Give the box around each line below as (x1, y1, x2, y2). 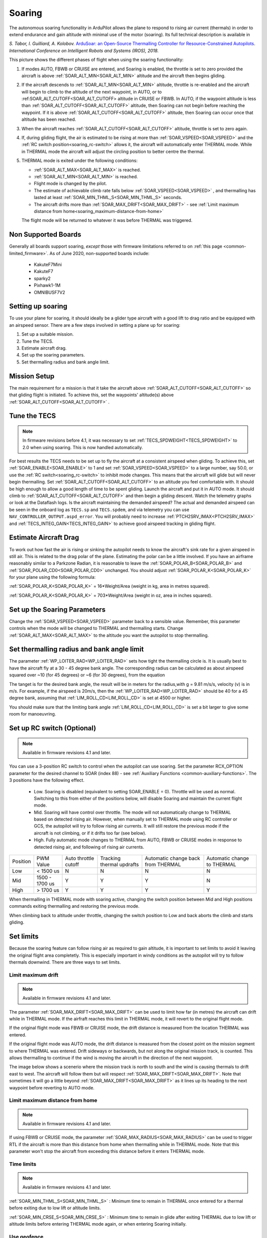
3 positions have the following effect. (9, 777, 85, 783)
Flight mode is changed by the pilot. (34, 181, 107, 187)
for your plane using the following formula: (9, 574, 96, 580)
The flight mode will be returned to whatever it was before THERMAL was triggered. (21, 217, 193, 223)
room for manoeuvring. (9, 711, 56, 717)
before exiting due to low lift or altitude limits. (9, 1205, 101, 1211)
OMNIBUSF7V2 (34, 289, 65, 295)
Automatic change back (144, 855, 200, 862)
